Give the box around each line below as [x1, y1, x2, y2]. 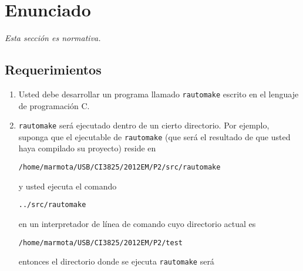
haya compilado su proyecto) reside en [18, 142, 156, 154]
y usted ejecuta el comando [18, 179, 117, 192]
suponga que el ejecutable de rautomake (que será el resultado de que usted [18, 130, 291, 143]
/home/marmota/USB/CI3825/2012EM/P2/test [18, 238, 183, 247]
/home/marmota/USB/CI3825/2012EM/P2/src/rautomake [18, 163, 221, 172]
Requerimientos [5, 60, 102, 79]
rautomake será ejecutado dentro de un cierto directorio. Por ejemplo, [18, 119, 270, 131]
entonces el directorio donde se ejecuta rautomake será [18, 255, 214, 267]
